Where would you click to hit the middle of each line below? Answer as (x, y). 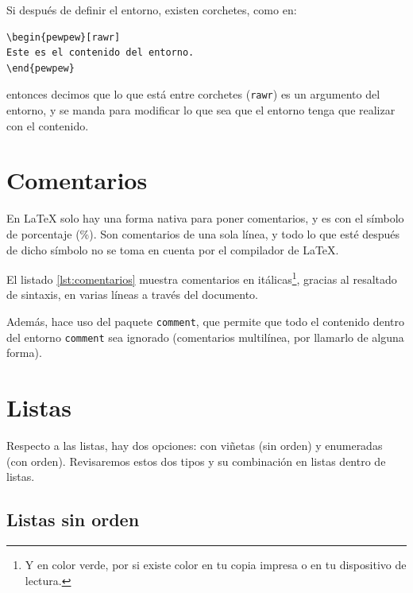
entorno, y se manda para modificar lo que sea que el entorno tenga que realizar (201, 110)
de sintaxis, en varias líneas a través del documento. (132, 295)
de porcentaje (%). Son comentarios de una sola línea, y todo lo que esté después (203, 233)
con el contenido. (48, 125)
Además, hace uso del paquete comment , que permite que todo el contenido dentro (206, 321)
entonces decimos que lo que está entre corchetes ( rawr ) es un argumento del (193, 94)
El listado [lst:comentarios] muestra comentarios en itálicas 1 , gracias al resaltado (202, 278)
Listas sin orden (73, 519)
